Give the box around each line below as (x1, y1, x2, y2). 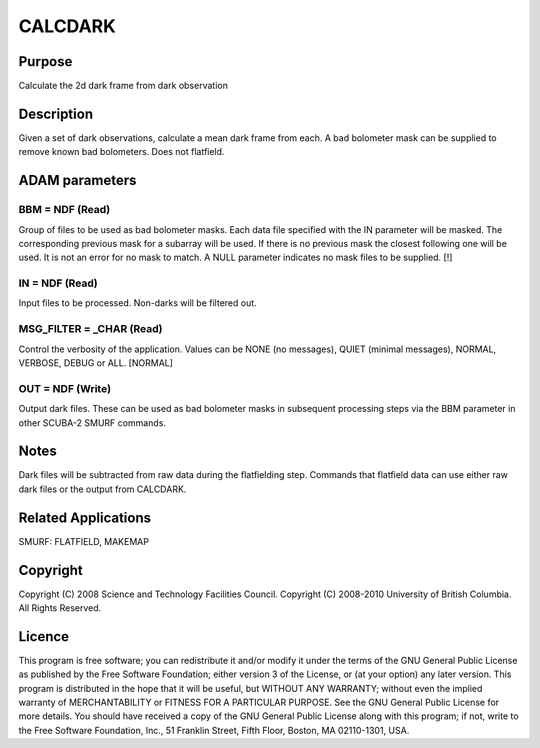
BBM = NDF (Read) (18, 203, 111, 217)
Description (18, 105, 94, 122)
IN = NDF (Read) (18, 276, 99, 290)
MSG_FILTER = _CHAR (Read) (18, 322, 163, 336)
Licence (18, 628, 70, 645)
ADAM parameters (18, 172, 137, 189)
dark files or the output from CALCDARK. (18, 483, 187, 495)
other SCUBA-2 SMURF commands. (18, 416, 167, 429)
